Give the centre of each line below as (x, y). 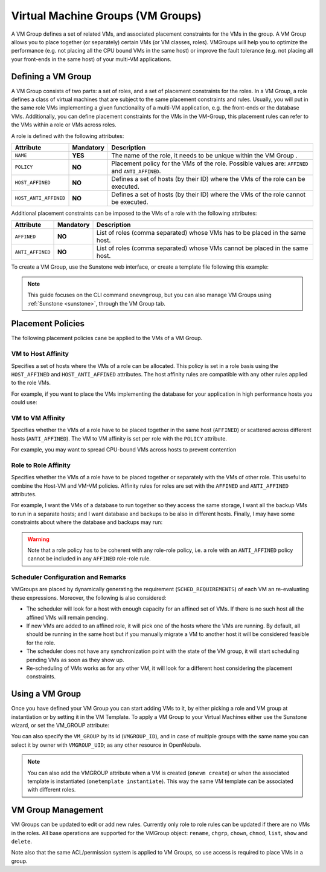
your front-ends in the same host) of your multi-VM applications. (91, 59)
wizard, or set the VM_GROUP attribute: (60, 726)
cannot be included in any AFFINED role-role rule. (89, 559)
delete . (22, 842)
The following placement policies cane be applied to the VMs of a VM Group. (107, 338)
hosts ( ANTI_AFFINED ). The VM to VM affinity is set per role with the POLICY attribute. (119, 438)
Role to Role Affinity (41, 465)
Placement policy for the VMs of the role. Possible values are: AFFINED (210, 163)
